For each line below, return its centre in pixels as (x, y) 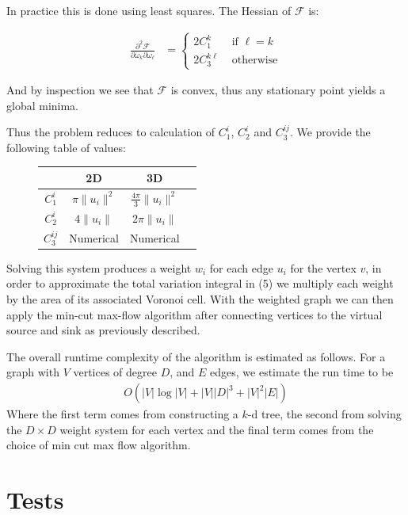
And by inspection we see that (80, 90)
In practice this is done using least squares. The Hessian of (149, 10)
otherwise (255, 61)
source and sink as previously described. (103, 330)
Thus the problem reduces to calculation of (111, 132)
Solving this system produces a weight (99, 267)
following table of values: (66, 147)
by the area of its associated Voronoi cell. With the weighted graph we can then (200, 299)
